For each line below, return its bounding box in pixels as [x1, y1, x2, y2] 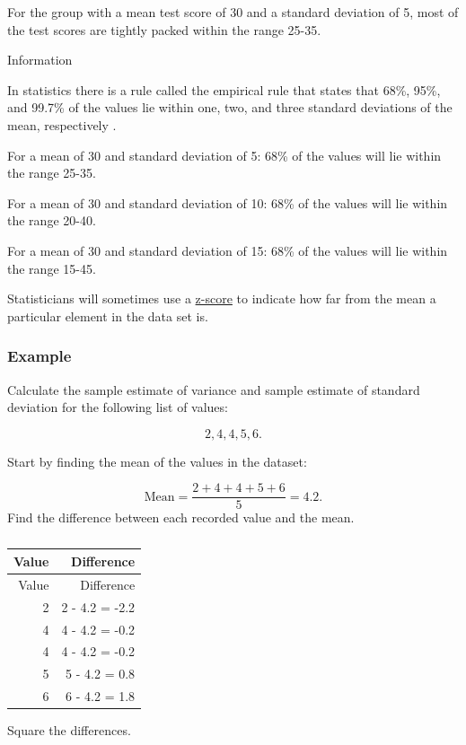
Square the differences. [7, 721, 131, 740]
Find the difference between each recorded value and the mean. [7, 508, 355, 527]
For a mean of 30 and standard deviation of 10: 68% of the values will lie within [7, 193, 448, 212]
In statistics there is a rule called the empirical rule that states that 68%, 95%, [7, 80, 441, 99]
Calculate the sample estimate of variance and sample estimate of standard [7, 380, 420, 399]
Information [7, 50, 73, 69]
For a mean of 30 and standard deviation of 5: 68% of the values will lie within [7, 145, 442, 164]
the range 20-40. [7, 211, 96, 230]
